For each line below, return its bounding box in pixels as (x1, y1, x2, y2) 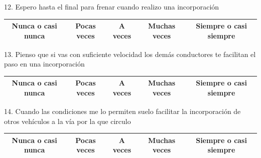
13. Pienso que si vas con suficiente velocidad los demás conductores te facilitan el (4, 48, 256, 59)
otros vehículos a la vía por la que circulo (4, 115, 131, 126)
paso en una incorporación (4, 58, 85, 69)
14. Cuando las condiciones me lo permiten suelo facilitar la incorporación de (4, 106, 241, 116)
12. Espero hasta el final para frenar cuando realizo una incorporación (4, 1, 219, 11)
